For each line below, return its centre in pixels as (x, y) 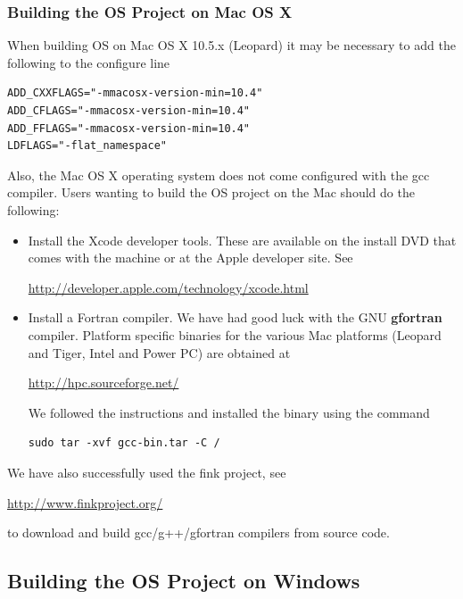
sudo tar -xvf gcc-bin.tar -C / (124, 443)
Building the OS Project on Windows (184, 581)
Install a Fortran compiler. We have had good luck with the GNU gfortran (235, 317)
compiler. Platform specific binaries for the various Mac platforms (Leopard (235, 334)
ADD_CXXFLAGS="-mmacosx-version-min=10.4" (135, 93)
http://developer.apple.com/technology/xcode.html (168, 287)
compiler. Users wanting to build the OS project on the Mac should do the (211, 192)
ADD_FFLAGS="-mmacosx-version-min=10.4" (129, 128)
